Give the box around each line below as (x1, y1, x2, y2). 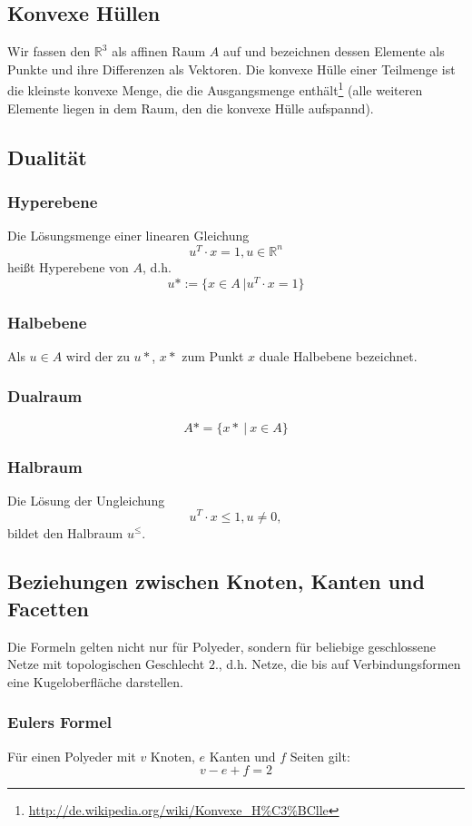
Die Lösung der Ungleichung (7, 490, 165, 509)
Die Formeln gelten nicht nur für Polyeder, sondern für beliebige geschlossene (7, 636, 437, 655)
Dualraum (7, 385, 83, 408)
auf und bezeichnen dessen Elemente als (222, 42, 445, 61)
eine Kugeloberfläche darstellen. (7, 672, 183, 691)
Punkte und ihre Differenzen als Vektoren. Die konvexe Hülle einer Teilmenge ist (7, 59, 456, 78)
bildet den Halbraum (7, 523, 123, 542)
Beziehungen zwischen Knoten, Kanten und (7, 567, 425, 595)
